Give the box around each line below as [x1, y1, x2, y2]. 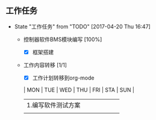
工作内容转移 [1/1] [23, 61, 67, 68]
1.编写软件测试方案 [26, 101, 81, 109]
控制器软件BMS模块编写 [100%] [23, 36, 102, 43]
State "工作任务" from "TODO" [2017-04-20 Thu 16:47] [14, 23, 151, 30]
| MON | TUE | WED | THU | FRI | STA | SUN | [23, 86, 135, 93]
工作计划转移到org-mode [32, 74, 95, 81]
